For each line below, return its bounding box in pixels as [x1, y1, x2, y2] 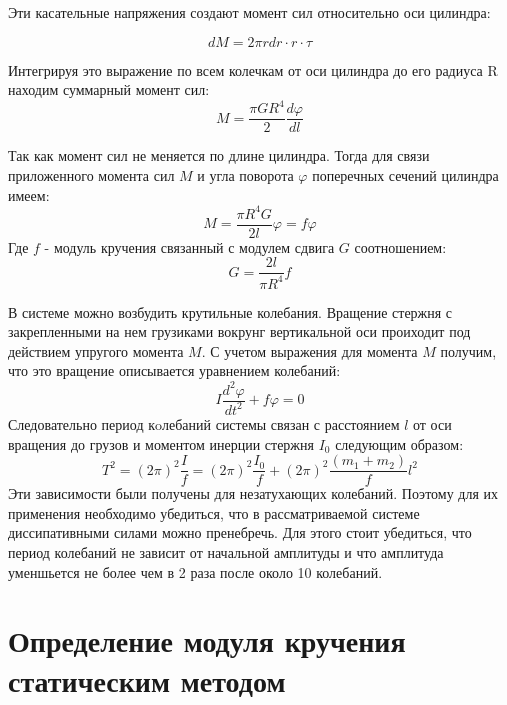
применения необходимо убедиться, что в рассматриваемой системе [8, 502, 420, 523]
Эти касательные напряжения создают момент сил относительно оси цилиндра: [8, 2, 491, 22]
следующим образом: [335, 433, 464, 454]
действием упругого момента [8, 340, 184, 361]
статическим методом [8, 659, 286, 700]
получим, [440, 340, 497, 361]
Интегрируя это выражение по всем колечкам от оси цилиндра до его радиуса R [8, 59, 498, 80]
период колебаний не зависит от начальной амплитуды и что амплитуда [8, 542, 444, 562]
